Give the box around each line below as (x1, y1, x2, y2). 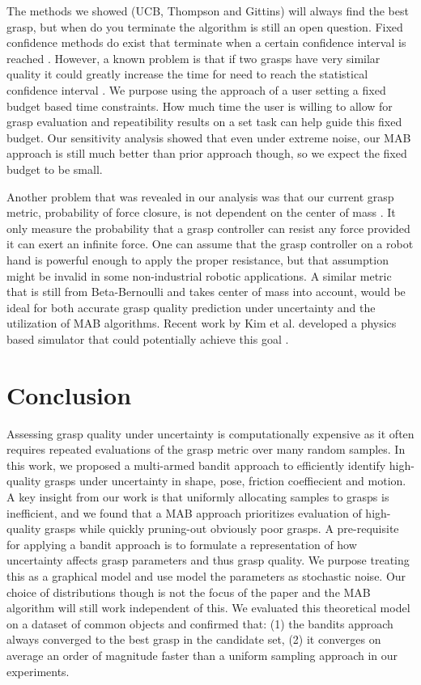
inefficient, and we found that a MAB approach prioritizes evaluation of (6, 504, 362, 521)
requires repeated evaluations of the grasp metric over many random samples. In (6, 441, 406, 458)
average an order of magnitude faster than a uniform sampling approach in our (6, 646, 398, 663)
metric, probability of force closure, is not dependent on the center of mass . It (6, 204, 396, 221)
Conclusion (6, 378, 132, 411)
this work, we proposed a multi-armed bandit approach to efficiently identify (6, 456, 386, 473)
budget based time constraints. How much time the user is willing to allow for (6, 97, 393, 114)
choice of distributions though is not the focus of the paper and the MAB (6, 583, 371, 600)
